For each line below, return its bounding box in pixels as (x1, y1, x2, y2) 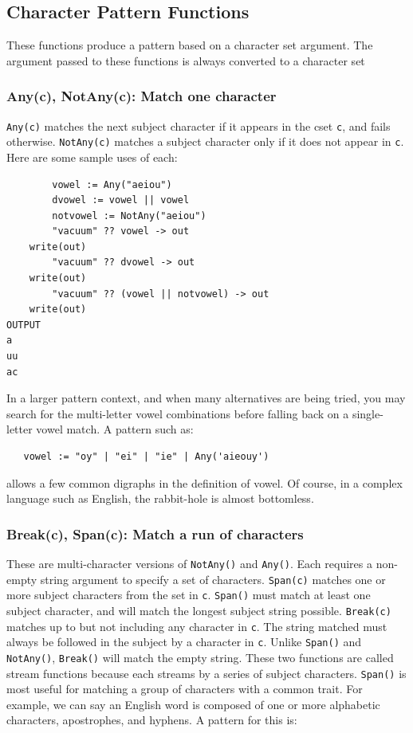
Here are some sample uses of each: (6, 148, 178, 165)
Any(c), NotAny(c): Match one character (6, 86, 277, 106)
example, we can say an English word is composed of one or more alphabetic (6, 696, 380, 712)
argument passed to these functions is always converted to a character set (6, 52, 365, 69)
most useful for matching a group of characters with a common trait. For (6, 680, 363, 697)
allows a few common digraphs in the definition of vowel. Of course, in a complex (6, 474, 403, 491)
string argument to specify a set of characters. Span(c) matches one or (40, 570, 386, 587)
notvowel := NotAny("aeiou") (52, 210, 206, 221)
